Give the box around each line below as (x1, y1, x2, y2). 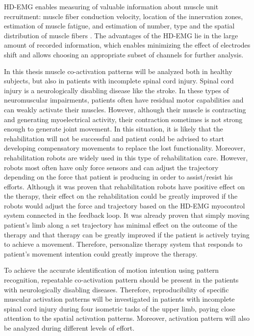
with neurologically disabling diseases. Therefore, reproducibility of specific (4, 284, 229, 294)
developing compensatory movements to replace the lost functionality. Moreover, (4, 143, 245, 153)
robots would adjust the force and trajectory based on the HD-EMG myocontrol (4, 200, 245, 210)
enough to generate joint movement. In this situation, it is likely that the (4, 124, 223, 134)
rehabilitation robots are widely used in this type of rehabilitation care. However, (4, 152, 248, 162)
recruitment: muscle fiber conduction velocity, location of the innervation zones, (4, 11, 243, 21)
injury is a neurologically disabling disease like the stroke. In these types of (4, 85, 229, 95)
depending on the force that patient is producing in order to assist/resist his (4, 172, 233, 182)
